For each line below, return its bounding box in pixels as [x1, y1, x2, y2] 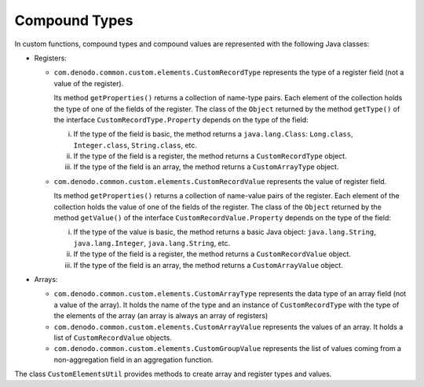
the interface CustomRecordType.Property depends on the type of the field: [53, 114, 309, 125]
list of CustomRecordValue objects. [53, 333, 172, 342]
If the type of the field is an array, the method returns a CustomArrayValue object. [73, 260, 343, 269]
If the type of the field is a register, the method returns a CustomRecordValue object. [73, 249, 351, 259]
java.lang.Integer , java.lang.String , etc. [73, 238, 231, 248]
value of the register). [53, 78, 124, 88]
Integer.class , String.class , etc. [73, 140, 198, 150]
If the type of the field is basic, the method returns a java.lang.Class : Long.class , [73, 129, 353, 139]
